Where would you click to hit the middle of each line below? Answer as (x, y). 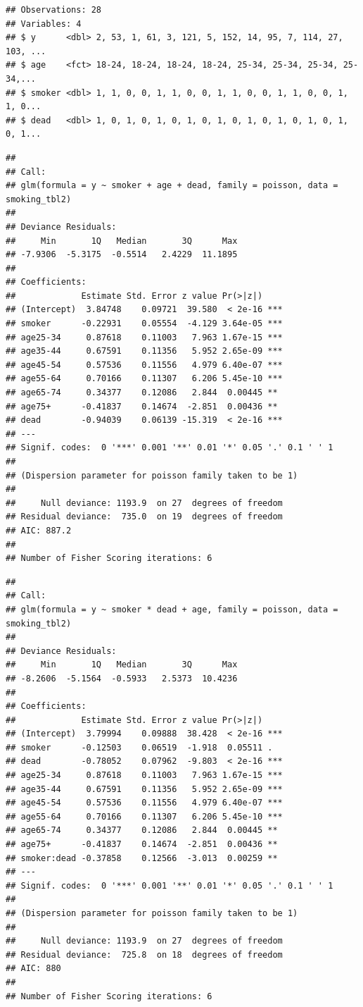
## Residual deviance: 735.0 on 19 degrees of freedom (144, 517)
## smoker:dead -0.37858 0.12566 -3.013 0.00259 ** (142, 858)
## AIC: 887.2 (39, 530)
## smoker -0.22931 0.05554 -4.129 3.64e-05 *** (144, 324)
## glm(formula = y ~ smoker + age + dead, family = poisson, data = (172, 186)
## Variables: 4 (44, 24)
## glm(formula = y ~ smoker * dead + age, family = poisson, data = (172, 609)
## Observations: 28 (54, 10)
